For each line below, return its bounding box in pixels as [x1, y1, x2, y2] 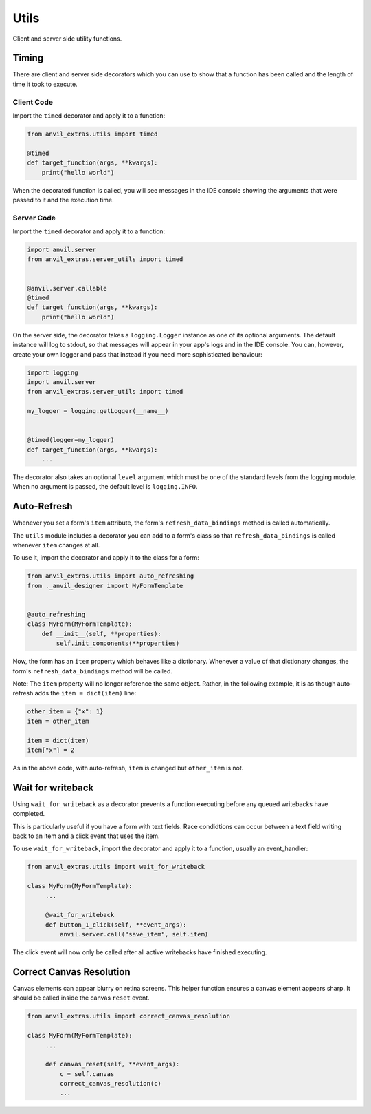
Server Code [12, 213, 56, 222]
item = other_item [27, 717, 89, 725]
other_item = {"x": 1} [27, 708, 104, 715]
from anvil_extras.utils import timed [27, 129, 158, 138]
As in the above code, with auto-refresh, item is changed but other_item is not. [12, 764, 244, 772]
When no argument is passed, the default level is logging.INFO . [12, 483, 198, 491]
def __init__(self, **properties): [41, 630, 161, 638]
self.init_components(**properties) [56, 640, 180, 647]
